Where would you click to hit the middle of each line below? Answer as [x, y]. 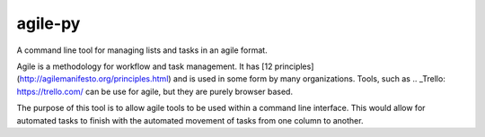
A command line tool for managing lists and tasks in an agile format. [142, 50]
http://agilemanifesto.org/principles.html [94, 79]
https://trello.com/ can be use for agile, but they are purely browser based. [155, 91]
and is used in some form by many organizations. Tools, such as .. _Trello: [309, 79]
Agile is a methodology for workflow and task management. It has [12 [145, 66]
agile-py [48, 23]
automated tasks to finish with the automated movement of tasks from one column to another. [190, 120]
